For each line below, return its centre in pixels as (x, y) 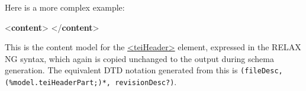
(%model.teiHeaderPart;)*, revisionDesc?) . (91, 82)
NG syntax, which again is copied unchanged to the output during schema (139, 58)
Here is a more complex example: (65, 7)
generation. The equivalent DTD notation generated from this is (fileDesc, (144, 70)
